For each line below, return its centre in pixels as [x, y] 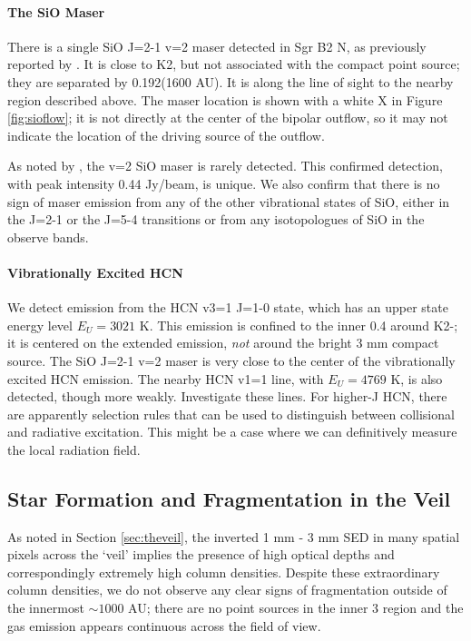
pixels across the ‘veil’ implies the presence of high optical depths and [201, 554]
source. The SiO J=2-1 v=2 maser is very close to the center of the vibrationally [231, 360]
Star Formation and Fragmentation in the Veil [229, 498]
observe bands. [48, 237]
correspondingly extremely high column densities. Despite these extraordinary [224, 572]
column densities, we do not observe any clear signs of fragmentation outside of [227, 590]
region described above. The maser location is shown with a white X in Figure [225, 99]
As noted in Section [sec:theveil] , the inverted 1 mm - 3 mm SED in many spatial [234, 536]
